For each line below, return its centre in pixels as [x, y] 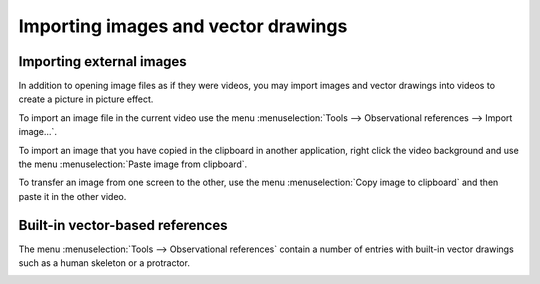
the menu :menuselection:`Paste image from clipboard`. [133, 164]
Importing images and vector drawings [183, 26]
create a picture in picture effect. [86, 99]
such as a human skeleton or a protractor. [104, 263]
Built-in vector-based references [123, 225]
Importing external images [102, 61]
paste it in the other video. [72, 196]
